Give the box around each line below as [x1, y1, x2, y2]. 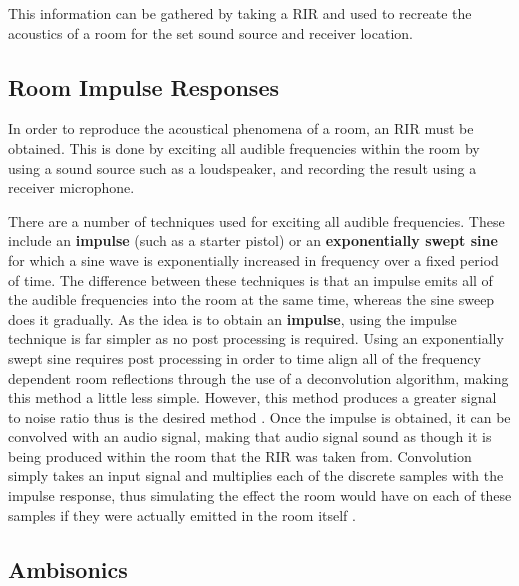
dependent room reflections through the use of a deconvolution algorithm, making [8, 367, 509, 388]
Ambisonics [8, 553, 128, 584]
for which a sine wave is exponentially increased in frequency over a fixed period [8, 249, 499, 270]
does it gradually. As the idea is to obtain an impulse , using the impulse [8, 308, 457, 329]
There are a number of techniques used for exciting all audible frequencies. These [8, 210, 505, 231]
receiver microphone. [8, 177, 135, 198]
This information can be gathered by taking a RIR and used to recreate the [8, 3, 472, 23]
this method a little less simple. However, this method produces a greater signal [8, 387, 497, 408]
